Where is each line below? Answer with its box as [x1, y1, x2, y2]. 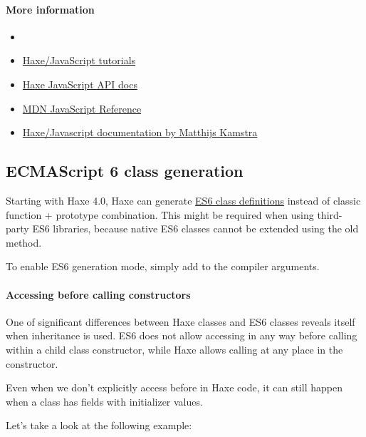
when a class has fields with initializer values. [6, 394, 203, 408]
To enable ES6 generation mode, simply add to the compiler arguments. [6, 259, 320, 274]
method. [6, 235, 42, 250]
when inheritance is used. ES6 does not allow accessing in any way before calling [6, 328, 357, 343]
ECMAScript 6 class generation [6, 160, 244, 182]
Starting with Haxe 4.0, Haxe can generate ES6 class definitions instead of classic [6, 192, 361, 207]
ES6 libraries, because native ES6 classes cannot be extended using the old [32, 221, 359, 236]
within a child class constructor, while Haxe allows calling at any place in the [6, 341, 343, 356]
